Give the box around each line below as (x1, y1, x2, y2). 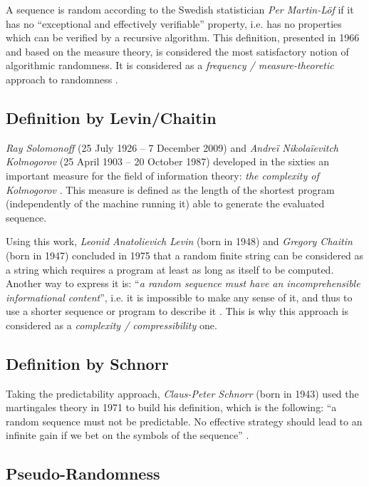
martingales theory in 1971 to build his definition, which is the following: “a (6, 400, 337, 415)
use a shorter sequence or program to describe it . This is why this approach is (6, 304, 349, 319)
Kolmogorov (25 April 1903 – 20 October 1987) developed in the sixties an (6, 154, 329, 169)
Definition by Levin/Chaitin (6, 106, 217, 128)
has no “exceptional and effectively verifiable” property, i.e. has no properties (6, 16, 342, 31)
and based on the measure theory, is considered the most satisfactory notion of (6, 43, 349, 58)
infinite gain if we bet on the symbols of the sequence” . (6, 428, 249, 443)
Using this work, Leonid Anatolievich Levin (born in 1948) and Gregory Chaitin (6, 234, 353, 249)
